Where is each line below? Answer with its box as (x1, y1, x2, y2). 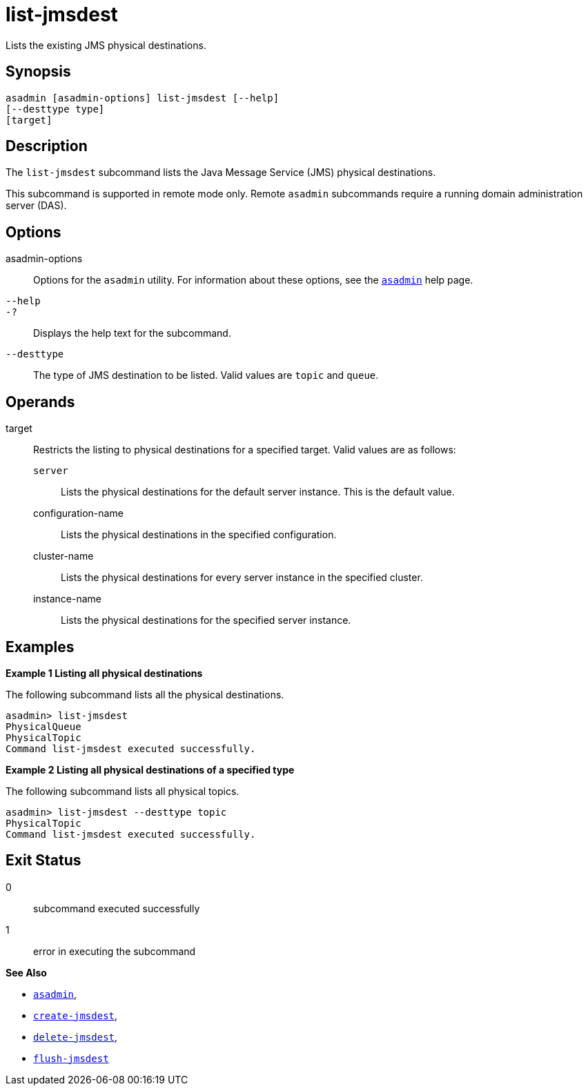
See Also (6, 966, 47, 979)
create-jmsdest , (33, 1009, 118, 1021)
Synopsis (6, 63, 71, 81)
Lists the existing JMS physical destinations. (6, 39, 206, 51)
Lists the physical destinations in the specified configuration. (61, 529, 337, 541)
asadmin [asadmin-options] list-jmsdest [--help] (6, 92, 280, 104)
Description (6, 137, 88, 155)
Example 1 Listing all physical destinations (6, 667, 203, 679)
